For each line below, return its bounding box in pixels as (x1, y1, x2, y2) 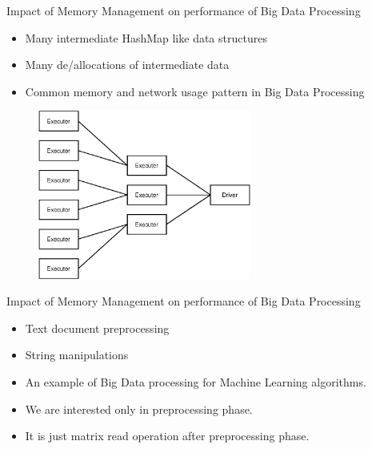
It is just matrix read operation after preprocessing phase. (25, 427, 310, 444)
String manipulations (25, 346, 129, 363)
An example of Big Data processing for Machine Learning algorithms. (25, 374, 366, 390)
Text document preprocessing (25, 319, 170, 336)
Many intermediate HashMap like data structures (25, 29, 267, 46)
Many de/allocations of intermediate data (25, 56, 230, 73)
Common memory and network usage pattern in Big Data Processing (25, 83, 365, 99)
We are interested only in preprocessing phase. (25, 400, 253, 417)
